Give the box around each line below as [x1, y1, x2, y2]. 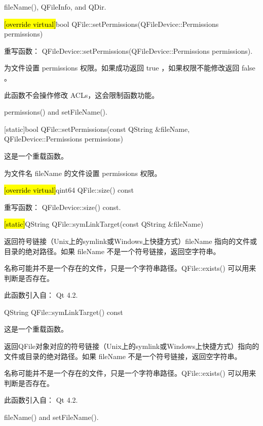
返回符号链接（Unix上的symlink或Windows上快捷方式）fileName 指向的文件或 [4, 235, 257, 246]
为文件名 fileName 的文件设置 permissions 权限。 [4, 167, 162, 178]
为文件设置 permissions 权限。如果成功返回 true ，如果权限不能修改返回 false [4, 62, 255, 73]
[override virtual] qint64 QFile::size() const [4, 185, 134, 195]
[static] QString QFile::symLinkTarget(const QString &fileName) [4, 219, 204, 229]
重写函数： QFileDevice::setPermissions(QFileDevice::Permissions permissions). [4, 45, 253, 56]
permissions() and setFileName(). [4, 106, 107, 117]
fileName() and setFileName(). [4, 412, 99, 422]
